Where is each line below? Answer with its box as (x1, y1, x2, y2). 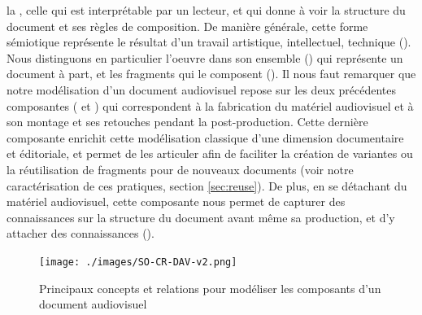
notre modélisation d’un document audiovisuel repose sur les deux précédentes (7, 81, 396, 98)
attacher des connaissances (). (7, 225, 154, 242)
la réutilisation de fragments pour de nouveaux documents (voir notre (7, 160, 354, 177)
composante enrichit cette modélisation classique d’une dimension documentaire (7, 129, 404, 146)
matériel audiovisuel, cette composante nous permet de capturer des (7, 193, 346, 210)
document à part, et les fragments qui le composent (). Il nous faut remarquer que (7, 65, 416, 82)
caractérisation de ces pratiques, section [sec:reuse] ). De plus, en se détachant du (7, 177, 407, 194)
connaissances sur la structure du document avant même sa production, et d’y (7, 208, 395, 225)
